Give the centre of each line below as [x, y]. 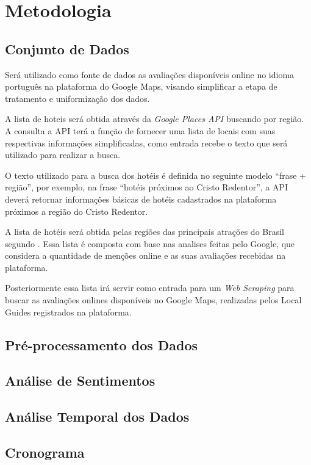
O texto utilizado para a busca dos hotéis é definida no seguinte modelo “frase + [155, 175]
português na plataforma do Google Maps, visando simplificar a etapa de [141, 86]
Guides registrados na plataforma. [68, 312]
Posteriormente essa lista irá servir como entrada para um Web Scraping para [150, 288]
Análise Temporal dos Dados [97, 416]
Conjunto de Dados [67, 49]
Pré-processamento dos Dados [102, 344]
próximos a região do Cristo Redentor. [77, 211]
